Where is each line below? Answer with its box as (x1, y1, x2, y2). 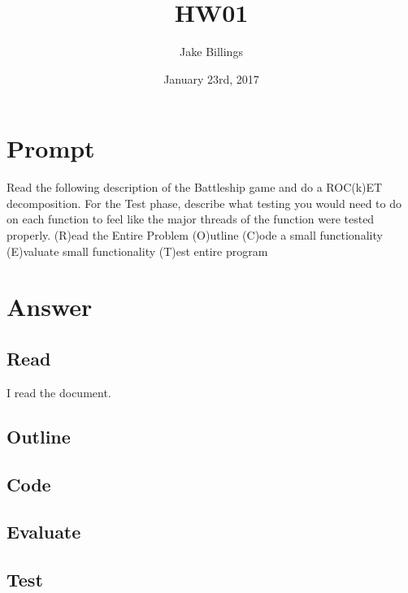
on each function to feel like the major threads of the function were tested (7, 210, 375, 227)
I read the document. (7, 383, 111, 400)
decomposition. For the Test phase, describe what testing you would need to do (7, 194, 401, 211)
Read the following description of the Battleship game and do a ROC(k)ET (7, 179, 383, 196)
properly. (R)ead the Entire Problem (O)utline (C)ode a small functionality (7, 227, 383, 244)
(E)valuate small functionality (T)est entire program (7, 242, 268, 259)
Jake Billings (180, 43, 243, 60)
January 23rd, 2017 (163, 70, 259, 87)
